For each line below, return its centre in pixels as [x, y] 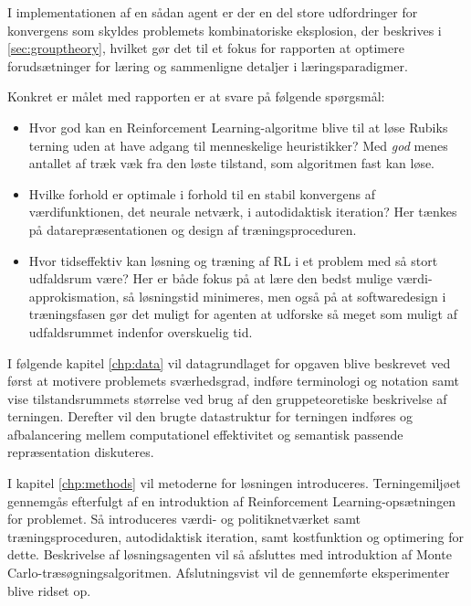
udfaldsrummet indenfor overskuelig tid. [141, 331]
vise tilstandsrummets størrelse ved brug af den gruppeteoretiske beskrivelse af [227, 398]
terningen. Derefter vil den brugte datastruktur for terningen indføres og [210, 416]
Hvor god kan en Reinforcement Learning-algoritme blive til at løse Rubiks [238, 127]
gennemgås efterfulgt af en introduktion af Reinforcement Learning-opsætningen [232, 500]
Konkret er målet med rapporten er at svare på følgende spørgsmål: [196, 96]
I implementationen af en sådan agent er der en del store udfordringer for [213, 12]
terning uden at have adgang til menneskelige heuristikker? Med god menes [238, 145]
